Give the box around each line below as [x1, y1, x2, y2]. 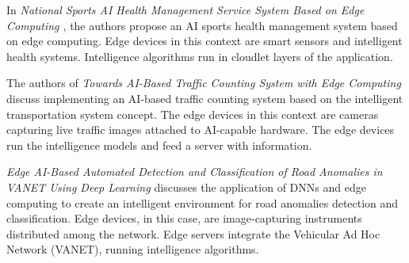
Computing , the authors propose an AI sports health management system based [6, 17, 398, 33]
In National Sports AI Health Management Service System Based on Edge [6, 2, 365, 17]
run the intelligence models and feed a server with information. [6, 136, 312, 153]
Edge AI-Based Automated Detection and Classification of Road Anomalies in [6, 163, 383, 180]
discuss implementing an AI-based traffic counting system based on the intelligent [6, 90, 403, 106]
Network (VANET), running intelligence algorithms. [6, 241, 259, 257]
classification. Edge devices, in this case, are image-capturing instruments [6, 210, 362, 227]
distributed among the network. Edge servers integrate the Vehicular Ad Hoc [6, 225, 380, 242]
